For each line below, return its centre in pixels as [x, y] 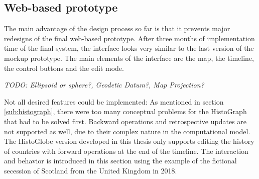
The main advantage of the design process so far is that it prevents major [117, 28]
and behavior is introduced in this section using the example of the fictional [120, 161]
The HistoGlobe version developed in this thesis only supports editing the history [129, 141]
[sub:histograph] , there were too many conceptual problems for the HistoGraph [125, 111]
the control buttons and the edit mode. [64, 68]
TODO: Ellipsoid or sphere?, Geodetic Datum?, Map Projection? [104, 85]
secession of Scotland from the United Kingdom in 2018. [91, 170]
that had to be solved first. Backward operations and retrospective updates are [125, 121]
